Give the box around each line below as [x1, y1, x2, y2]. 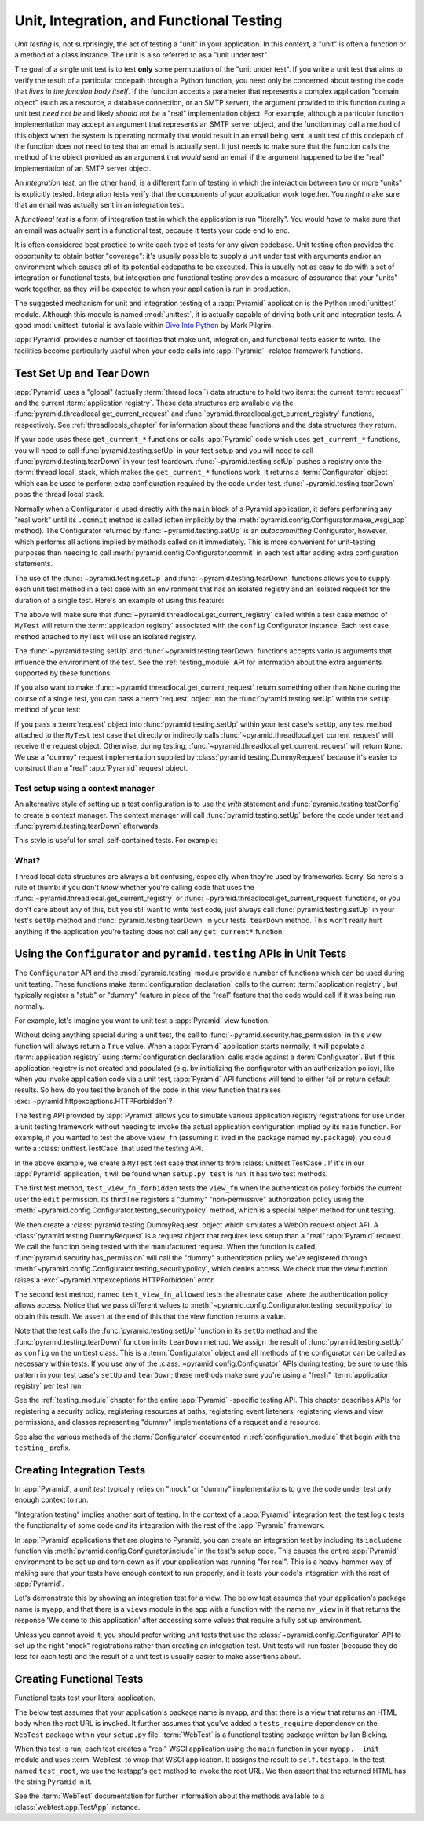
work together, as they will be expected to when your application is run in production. [14, 284, 291, 293]
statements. [14, 559, 53, 568]
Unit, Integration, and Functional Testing [14, 12, 283, 29]
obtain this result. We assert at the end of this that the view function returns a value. [14, 1311, 287, 1321]
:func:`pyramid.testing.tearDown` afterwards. [14, 822, 161, 831]
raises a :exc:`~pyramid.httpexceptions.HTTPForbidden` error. [14, 1275, 216, 1285]
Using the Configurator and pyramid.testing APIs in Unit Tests [14, 947, 347, 961]
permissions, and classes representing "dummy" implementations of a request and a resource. [14, 1418, 321, 1427]
